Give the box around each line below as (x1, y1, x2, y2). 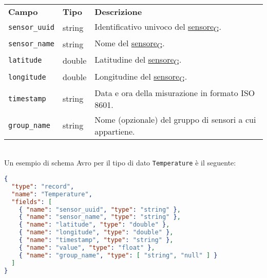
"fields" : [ (11, 198, 52, 206)
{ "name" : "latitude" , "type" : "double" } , (18, 221, 170, 229)
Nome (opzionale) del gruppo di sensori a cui (94, 113, 256, 125)
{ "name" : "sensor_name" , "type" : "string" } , (18, 213, 181, 221)
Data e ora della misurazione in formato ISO (94, 86, 255, 99)
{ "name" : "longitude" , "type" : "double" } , (18, 229, 174, 236)
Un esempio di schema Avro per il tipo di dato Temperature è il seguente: (4, 157, 236, 168)
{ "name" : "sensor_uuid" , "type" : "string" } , (18, 206, 181, 213)
